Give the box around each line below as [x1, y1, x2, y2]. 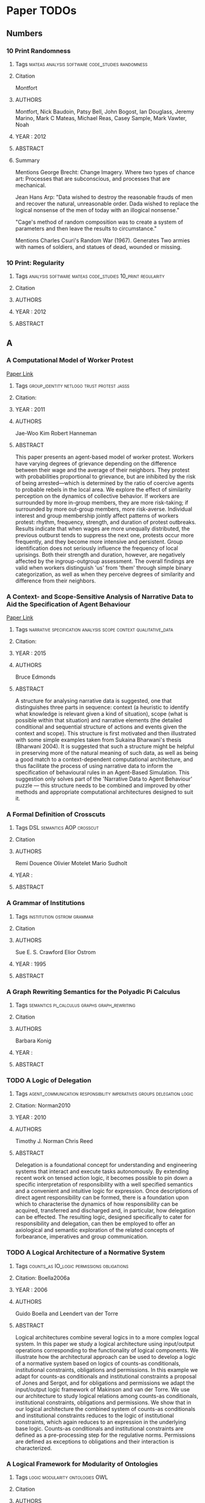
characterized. [15, 1444, 52, 1451]
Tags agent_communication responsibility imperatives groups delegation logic [15, 1090, 194, 1098]
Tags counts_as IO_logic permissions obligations [15, 1262, 129, 1269]
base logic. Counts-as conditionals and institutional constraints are [15, 1425, 184, 1432]
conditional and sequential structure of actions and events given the [15, 723, 187, 730]
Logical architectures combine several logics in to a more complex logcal [15, 1333, 199, 1340]
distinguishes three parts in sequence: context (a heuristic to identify [15, 703, 189, 711]
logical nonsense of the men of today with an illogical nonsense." [15, 206, 179, 213]
